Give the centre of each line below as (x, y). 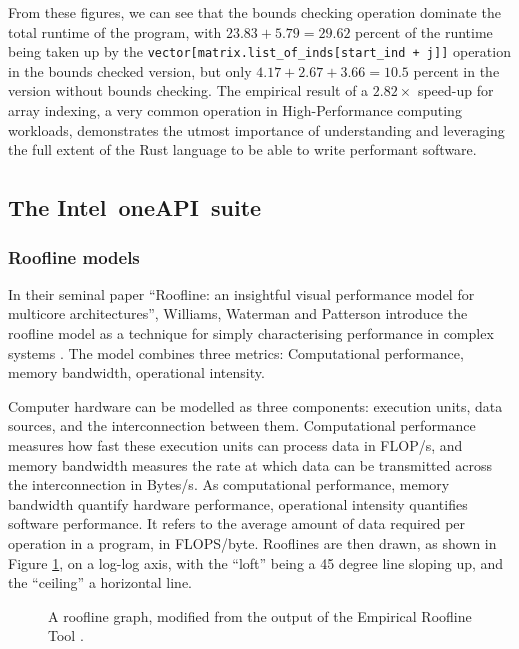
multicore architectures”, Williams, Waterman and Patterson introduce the (238, 313)
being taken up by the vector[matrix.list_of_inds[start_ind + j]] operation (259, 51)
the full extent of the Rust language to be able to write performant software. (242, 149)
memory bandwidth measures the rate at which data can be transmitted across (250, 464)
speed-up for (455, 90)
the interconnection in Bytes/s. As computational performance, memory (229, 484)
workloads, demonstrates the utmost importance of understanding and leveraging (256, 129)
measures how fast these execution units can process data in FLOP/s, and (235, 444)
